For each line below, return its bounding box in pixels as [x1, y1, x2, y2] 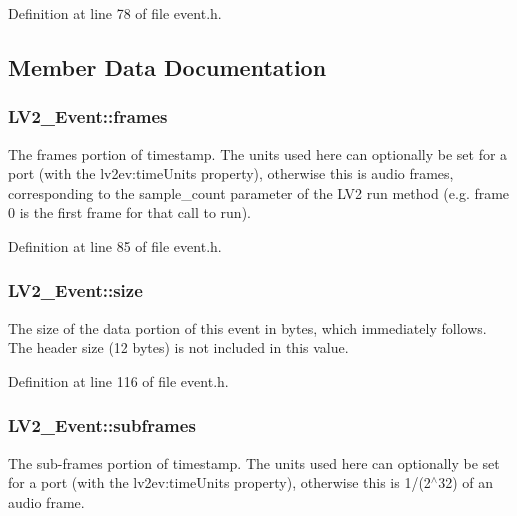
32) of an [438, 472, 494, 493]
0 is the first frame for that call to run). [8, 202, 251, 223]
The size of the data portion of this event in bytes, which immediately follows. [8, 317, 487, 338]
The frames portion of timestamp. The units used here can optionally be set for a [8, 143, 508, 164]
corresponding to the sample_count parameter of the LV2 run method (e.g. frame [8, 182, 510, 203]
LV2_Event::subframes [8, 413, 196, 438]
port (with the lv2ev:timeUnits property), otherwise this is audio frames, [8, 163, 454, 184]
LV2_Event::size [8, 278, 143, 303]
